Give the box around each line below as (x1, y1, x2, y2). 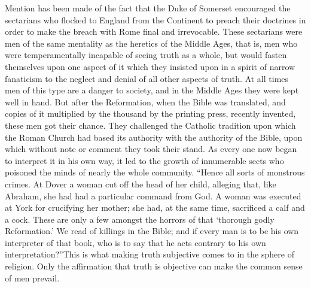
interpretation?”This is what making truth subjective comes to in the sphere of (5, 248, 294, 260)
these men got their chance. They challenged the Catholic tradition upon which (5, 119, 296, 131)
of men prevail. (5, 271, 60, 284)
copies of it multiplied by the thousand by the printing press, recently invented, (5, 107, 296, 120)
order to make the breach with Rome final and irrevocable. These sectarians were (5, 25, 303, 38)
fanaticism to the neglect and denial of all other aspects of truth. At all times (5, 72, 289, 84)
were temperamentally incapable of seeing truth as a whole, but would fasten (5, 48, 287, 61)
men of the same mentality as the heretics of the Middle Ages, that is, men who (5, 37, 298, 49)
